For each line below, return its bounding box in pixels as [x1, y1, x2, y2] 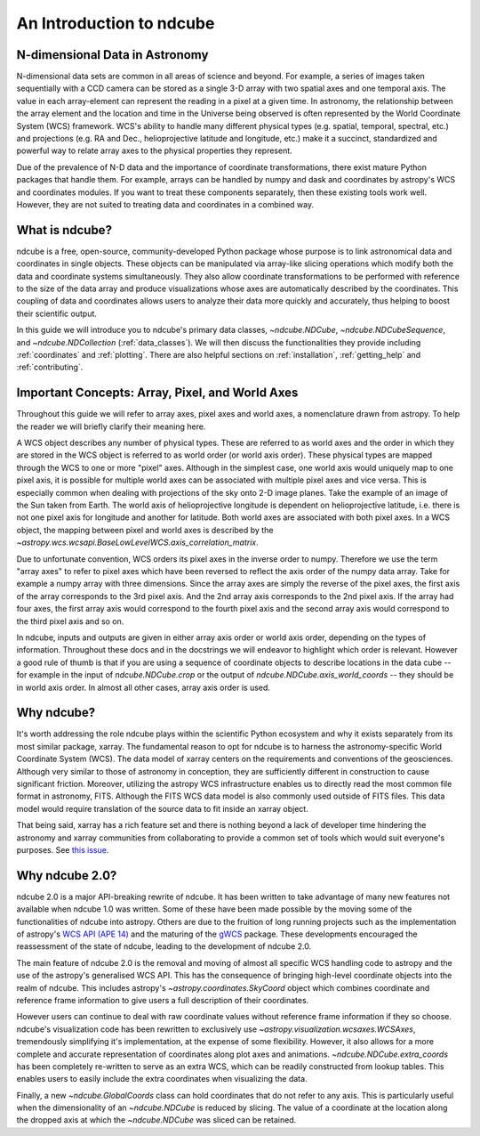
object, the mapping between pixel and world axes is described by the [16, 524, 274, 535]
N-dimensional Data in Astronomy [16, 47, 209, 62]
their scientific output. [16, 308, 98, 319]
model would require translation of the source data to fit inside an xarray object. [16, 803, 308, 814]
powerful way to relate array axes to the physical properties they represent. [16, 145, 292, 156]
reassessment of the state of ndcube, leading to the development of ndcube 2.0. [16, 941, 312, 952]
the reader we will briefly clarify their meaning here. [16, 421, 206, 432]
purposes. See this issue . [16, 844, 109, 855]
